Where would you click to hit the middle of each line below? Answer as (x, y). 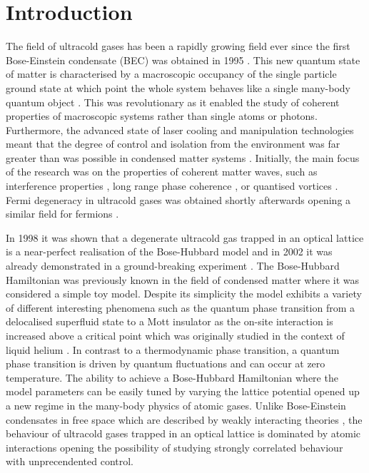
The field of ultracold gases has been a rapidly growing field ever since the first (178, 46)
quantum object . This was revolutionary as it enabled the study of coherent (173, 102)
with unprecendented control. (70, 461)
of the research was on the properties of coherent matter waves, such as (162, 172)
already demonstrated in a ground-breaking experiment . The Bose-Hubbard (173, 266)
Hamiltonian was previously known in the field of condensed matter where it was (183, 279)
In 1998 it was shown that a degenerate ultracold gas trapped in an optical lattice (185, 237)
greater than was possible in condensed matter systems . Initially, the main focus (183, 157)
